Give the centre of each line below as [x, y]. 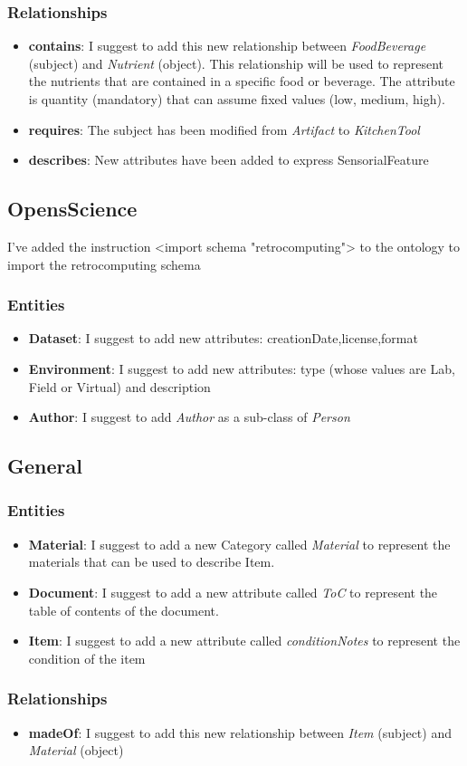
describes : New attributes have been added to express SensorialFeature [229, 160]
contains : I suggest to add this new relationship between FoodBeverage [227, 46]
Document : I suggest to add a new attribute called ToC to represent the [233, 592]
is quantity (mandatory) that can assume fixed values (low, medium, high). [237, 99]
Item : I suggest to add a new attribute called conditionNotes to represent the [244, 641]
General [45, 466]
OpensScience [72, 209]
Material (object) [76, 750]
